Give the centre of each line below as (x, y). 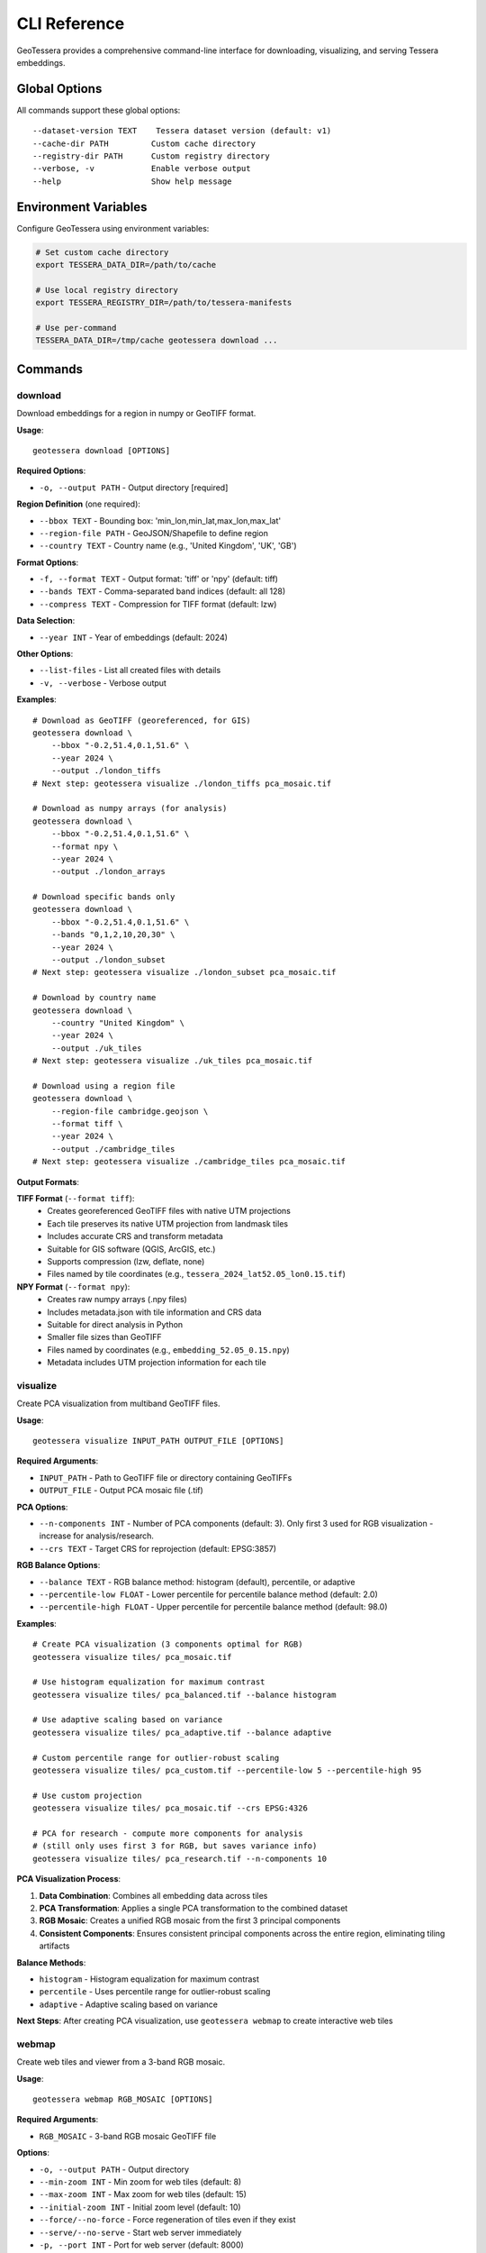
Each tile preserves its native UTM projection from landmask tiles (167, 1223)
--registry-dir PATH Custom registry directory (151, 156)
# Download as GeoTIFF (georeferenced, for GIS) (142, 720)
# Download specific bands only (104, 897)
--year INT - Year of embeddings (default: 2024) (134, 637)
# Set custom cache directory (102, 252)
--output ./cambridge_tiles (113, 1149)
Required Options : (51, 471)
